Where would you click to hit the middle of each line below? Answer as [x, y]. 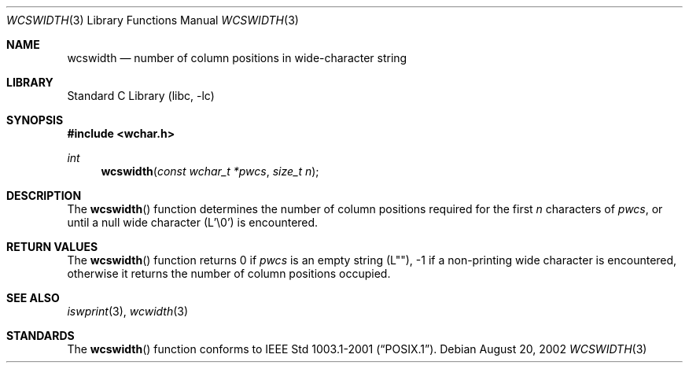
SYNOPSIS [35, 120]
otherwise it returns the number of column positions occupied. [229, 273]
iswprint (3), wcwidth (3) [128, 311]
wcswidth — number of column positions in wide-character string [237, 58]
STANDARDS [41, 336]
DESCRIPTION [44, 196]
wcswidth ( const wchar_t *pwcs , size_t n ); [210, 171]
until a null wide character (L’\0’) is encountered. [193, 222]
